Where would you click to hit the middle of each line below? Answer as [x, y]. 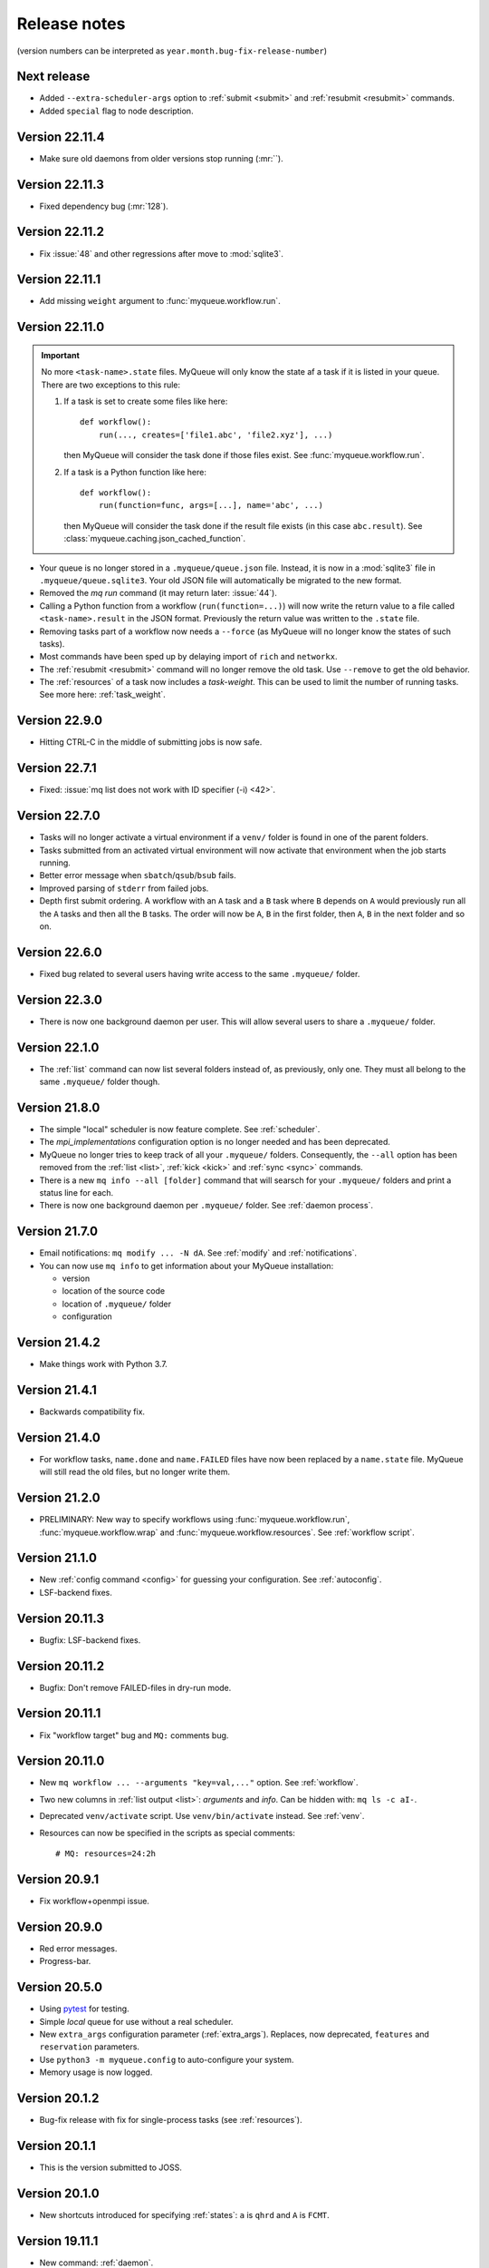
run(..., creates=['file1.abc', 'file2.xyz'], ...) [216, 435]
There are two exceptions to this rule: [111, 385]
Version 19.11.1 [58, 2241]
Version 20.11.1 [59, 1713]
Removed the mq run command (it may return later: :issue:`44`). [158, 593]
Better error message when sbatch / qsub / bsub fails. [138, 875]
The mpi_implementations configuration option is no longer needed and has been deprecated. [215, 1142]
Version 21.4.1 [57, 1389]
